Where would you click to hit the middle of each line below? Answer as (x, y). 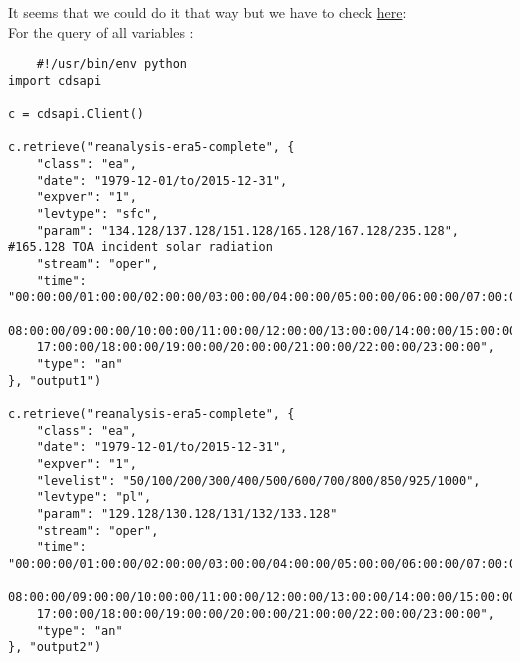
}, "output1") (55, 380)
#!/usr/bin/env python (111, 64)
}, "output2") (55, 647)
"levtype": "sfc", (97, 214)
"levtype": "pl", (94, 497)
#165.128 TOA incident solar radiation (140, 247)
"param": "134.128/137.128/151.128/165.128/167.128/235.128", (248, 230)
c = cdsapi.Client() (76, 114)
